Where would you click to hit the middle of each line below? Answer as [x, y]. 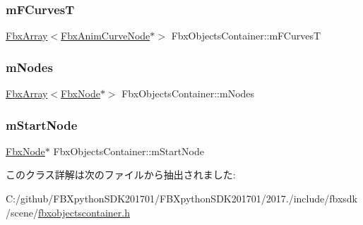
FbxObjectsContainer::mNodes [188, 93]
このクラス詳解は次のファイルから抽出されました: [121, 175]
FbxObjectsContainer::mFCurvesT [246, 36]
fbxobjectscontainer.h [84, 212]
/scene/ [22, 212]
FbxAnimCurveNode [106, 36]
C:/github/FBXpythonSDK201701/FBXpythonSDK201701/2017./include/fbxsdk [181, 199]
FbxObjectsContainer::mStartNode [129, 151]
